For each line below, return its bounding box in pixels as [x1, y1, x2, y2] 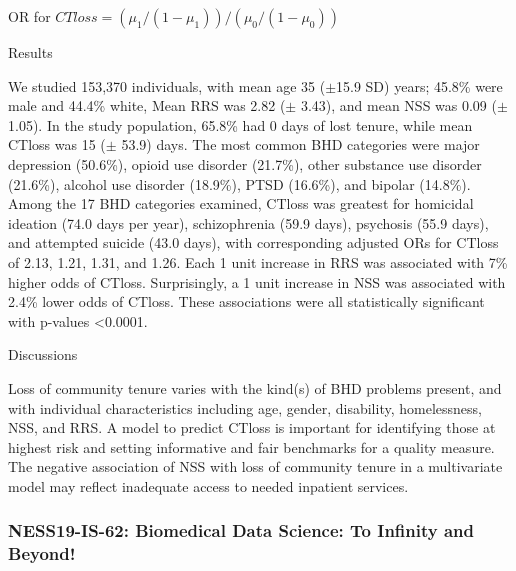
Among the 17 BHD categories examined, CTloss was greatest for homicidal [8, 193, 474, 214]
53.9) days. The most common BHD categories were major [121, 134, 480, 155]
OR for [8, 6, 51, 26]
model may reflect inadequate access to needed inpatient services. [8, 475, 409, 496]
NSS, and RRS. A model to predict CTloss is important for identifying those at [8, 417, 496, 438]
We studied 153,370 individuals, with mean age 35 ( [8, 75, 326, 96]
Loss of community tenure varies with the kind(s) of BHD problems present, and [8, 377, 502, 398]
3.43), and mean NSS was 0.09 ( [300, 95, 497, 116]
